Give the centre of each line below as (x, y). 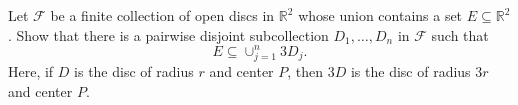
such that (460, 34)
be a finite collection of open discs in (162, 15)
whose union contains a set (380, 15)
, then (305, 71)
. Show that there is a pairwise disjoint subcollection (168, 34)
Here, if (31, 71)
